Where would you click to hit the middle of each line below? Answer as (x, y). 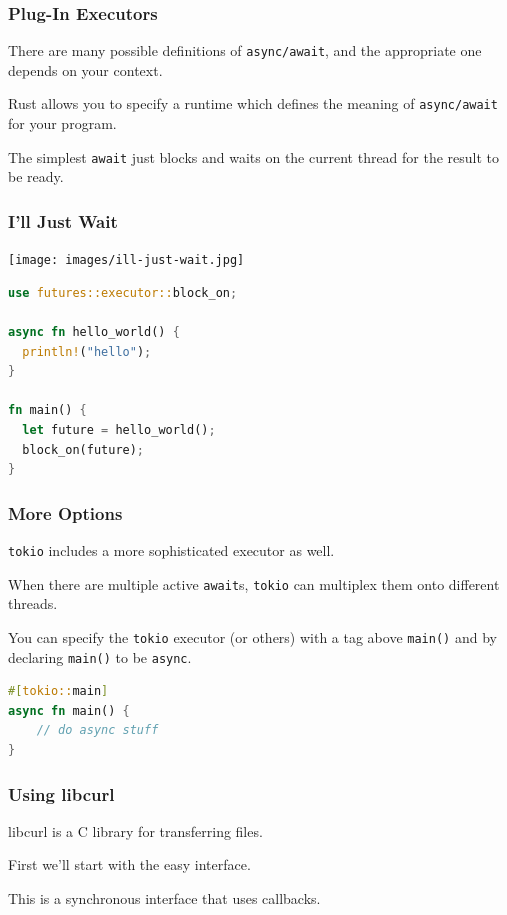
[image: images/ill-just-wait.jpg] (126, 260)
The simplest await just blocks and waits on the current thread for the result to (254, 156)
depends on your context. (85, 69)
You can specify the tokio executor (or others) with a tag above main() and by (252, 636)
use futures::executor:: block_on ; (123, 292)
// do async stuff (97, 730)
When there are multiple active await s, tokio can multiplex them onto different (254, 583)
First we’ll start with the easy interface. (129, 864)
